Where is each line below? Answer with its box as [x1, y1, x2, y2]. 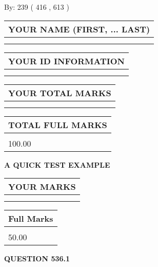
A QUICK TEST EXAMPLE [4, 159, 110, 170]
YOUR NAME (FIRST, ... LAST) [8, 23, 150, 35]
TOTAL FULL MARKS [8, 118, 107, 131]
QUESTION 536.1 [4, 253, 70, 264]
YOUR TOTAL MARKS [8, 86, 111, 99]
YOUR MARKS [8, 181, 76, 193]
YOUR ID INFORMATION [8, 55, 125, 67]
